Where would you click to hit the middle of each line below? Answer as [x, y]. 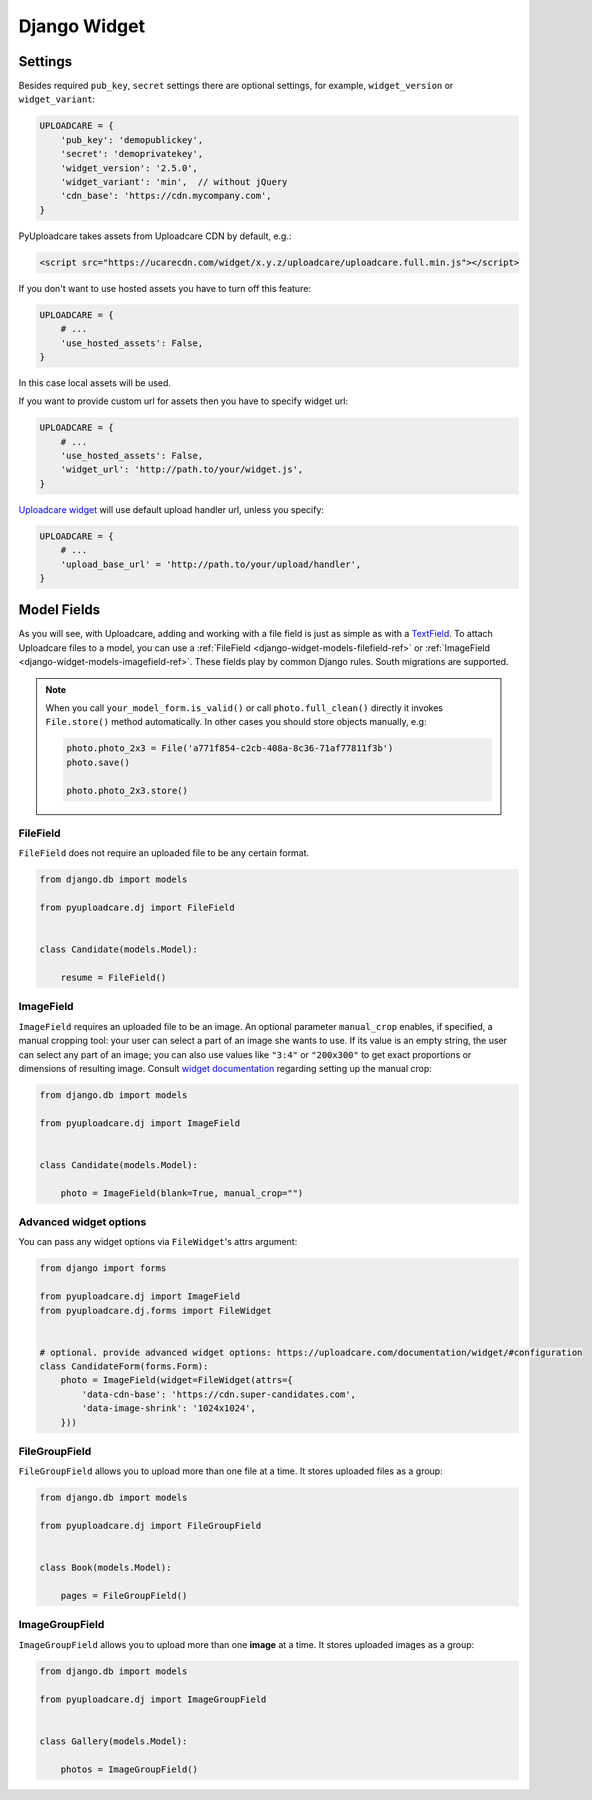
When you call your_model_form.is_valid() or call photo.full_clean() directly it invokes [244, 708]
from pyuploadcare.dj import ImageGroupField [153, 1699]
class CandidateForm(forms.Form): [124, 1366]
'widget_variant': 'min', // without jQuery [174, 181]
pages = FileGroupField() [124, 1596]
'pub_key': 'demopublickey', [132, 139]
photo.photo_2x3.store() [127, 790]
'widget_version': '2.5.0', [129, 168]
